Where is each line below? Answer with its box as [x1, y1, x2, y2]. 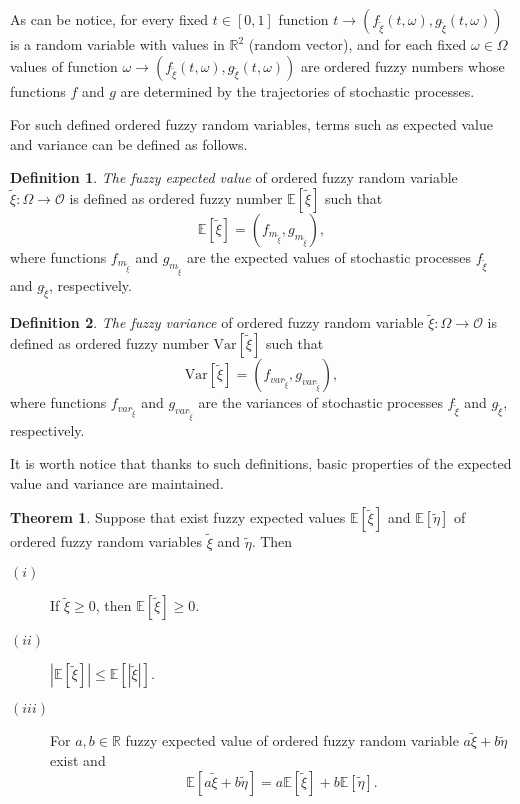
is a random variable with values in [10, 34, 225, 54]
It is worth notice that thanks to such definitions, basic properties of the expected [10, 453, 512, 474]
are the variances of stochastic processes [198, 392, 443, 413]
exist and [50, 750, 106, 770]
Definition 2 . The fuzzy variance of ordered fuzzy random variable [10, 312, 424, 333]
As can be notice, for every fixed [10, 9, 209, 29]
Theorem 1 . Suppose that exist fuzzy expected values [10, 507, 346, 528]
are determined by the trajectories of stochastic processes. [120, 80, 475, 101]
